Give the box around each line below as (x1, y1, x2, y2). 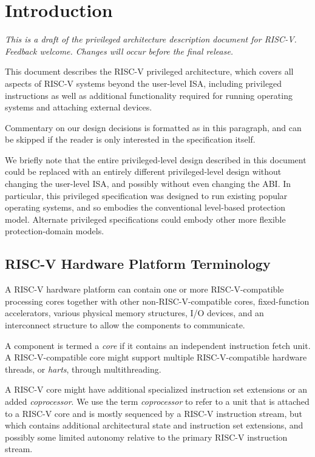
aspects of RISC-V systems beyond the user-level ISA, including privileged (5, 76, 282, 89)
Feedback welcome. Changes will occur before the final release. (5, 44, 234, 57)
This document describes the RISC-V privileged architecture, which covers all (5, 65, 294, 78)
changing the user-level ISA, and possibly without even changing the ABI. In (5, 177, 291, 190)
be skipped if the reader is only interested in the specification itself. (5, 133, 256, 146)
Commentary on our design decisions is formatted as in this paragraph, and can (5, 121, 302, 134)
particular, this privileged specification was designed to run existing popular (5, 189, 288, 201)
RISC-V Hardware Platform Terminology (5, 254, 271, 273)
